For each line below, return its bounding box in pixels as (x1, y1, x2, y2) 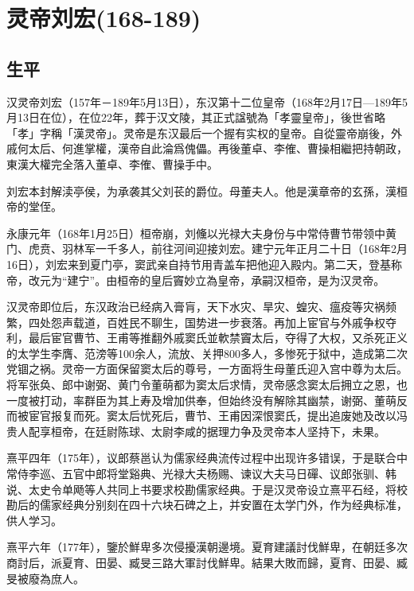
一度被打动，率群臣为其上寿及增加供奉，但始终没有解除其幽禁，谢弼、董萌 (6, 391, 396, 408)
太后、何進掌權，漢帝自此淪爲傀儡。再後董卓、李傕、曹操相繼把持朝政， (28, 140, 408, 157)
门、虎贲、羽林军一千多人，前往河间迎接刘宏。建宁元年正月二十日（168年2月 (6, 240, 408, 257)
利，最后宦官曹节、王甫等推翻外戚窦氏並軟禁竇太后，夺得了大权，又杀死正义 (6, 329, 408, 346)
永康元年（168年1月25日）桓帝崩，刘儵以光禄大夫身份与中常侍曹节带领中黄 (6, 224, 396, 241)
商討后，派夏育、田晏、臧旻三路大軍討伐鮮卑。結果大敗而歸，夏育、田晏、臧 (6, 554, 408, 571)
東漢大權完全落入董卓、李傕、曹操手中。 (6, 155, 218, 172)
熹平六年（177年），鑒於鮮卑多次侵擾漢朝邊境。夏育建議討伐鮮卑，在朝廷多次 (6, 539, 408, 555)
